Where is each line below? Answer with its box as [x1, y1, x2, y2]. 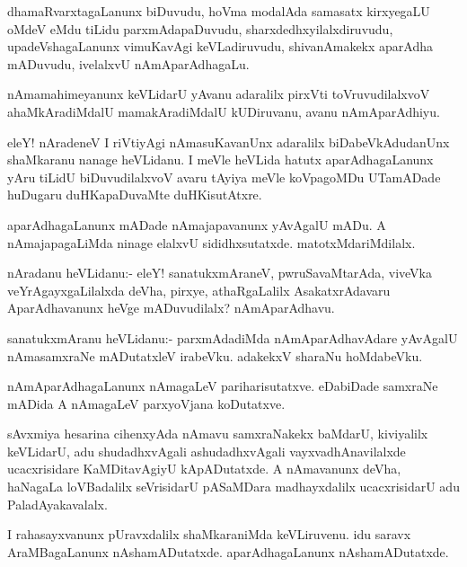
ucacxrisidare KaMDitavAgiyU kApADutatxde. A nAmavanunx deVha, [7, 459, 401, 478]
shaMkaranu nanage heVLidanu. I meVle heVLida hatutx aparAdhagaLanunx [7, 150, 434, 169]
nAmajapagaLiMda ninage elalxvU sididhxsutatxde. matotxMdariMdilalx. [7, 233, 416, 252]
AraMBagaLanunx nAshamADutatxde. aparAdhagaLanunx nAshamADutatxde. [7, 542, 449, 561]
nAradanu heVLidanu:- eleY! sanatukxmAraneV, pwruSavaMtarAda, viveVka [7, 263, 433, 282]
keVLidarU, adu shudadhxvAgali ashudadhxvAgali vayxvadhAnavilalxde [7, 441, 406, 460]
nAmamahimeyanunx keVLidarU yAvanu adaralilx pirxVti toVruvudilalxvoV [7, 84, 430, 103]
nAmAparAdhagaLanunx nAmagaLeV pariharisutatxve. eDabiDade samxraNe [7, 377, 438, 395]
